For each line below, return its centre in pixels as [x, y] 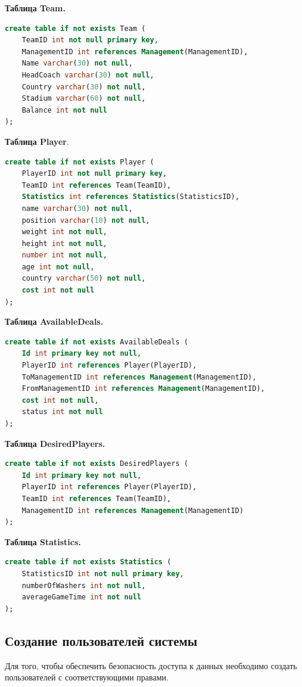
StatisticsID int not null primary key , [103, 573]
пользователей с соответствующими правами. [87, 677]
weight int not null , [64, 232]
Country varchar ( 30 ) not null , [84, 87]
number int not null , [64, 255]
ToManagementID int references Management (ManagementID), [139, 377]
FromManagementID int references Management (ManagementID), [143, 389]
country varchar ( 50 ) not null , [84, 279]
